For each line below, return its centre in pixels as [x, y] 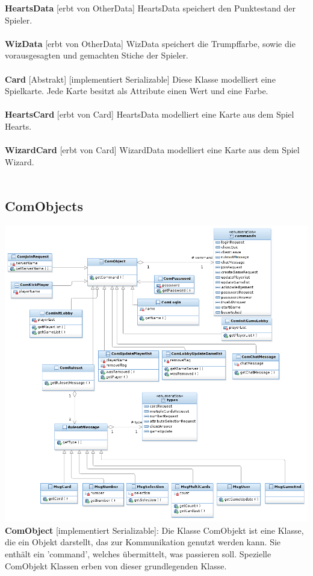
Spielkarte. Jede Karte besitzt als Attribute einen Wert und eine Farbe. [137, 91]
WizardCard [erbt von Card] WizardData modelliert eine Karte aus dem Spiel [152, 150]
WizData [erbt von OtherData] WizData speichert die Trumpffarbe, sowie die [150, 43]
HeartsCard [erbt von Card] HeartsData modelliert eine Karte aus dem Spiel [150, 114]
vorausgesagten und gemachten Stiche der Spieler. [97, 55]
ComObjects [44, 206]
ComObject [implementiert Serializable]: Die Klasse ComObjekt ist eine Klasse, [154, 530]
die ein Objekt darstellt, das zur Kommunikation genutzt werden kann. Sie [143, 542]
